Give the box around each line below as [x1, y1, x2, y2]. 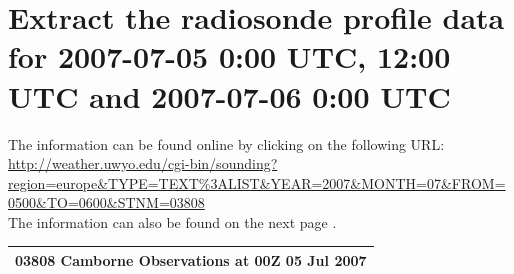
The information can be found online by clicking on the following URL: [8, 133, 445, 154]
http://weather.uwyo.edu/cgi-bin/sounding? [8, 153, 278, 174]
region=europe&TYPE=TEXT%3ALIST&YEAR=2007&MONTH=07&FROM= [8, 172, 506, 193]
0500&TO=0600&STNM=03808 [8, 192, 205, 213]
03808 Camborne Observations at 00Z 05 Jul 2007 [15, 249, 367, 270]
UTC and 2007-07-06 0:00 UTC [8, 75, 451, 116]
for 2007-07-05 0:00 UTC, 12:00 [8, 36, 451, 77]
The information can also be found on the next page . [8, 211, 337, 232]
